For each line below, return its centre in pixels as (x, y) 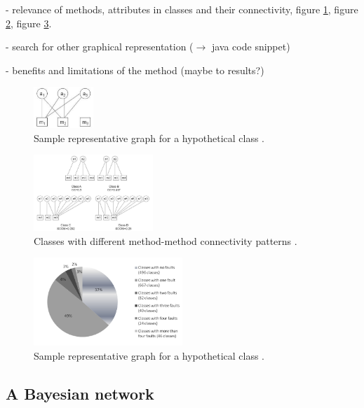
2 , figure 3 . (29, 23)
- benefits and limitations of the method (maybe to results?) (135, 70)
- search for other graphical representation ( (100, 47)
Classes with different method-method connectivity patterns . (166, 240)
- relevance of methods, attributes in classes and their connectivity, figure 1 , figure (182, 9)
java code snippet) (251, 47)
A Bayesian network (80, 394)
